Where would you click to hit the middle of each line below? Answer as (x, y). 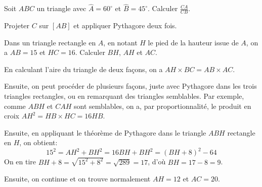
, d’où (157, 162)
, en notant (120, 42)
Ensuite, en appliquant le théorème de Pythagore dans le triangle (105, 132)
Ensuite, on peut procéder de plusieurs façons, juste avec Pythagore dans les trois (130, 86)
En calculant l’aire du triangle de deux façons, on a (83, 69)
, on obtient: (38, 142)
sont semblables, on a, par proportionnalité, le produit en (163, 106)
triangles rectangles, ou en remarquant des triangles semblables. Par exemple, (124, 96)
